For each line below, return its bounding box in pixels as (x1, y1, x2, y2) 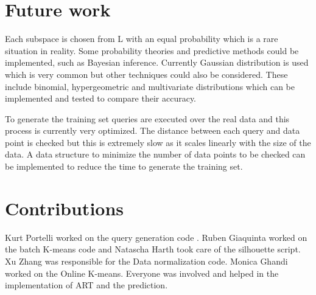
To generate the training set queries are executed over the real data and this (5, 112, 290, 125)
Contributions (5, 195, 124, 220)
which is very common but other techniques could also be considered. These (5, 68, 288, 80)
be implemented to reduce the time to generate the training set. (5, 160, 243, 173)
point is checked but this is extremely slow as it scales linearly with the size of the (5, 136, 311, 148)
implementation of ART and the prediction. (5, 279, 168, 291)
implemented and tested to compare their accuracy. (5, 92, 197, 105)
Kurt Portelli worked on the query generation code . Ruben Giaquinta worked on (5, 231, 307, 243)
